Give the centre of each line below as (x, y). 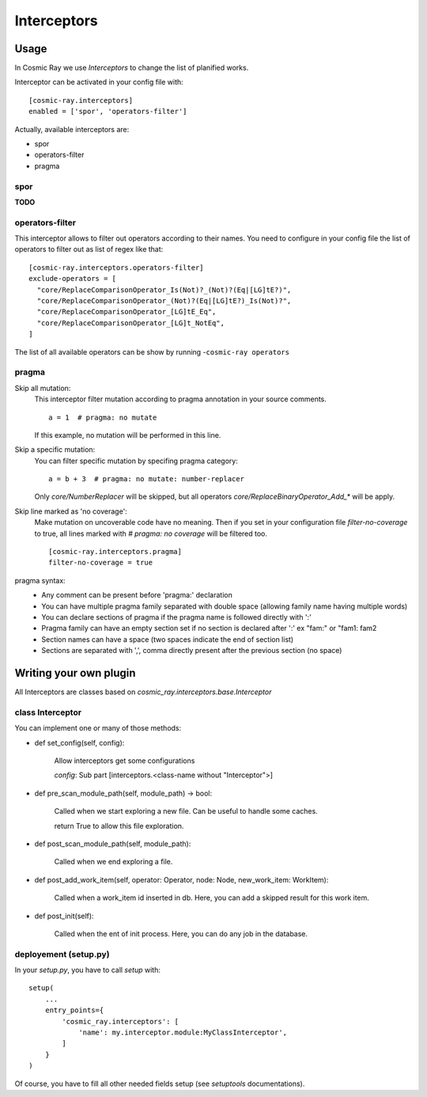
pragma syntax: (40, 580)
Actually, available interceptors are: (72, 129)
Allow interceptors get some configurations (125, 761)
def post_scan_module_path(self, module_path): (113, 844)
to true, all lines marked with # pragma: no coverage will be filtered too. (151, 533)
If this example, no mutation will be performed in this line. (128, 435)
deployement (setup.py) (62, 954)
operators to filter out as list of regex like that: (89, 249)
